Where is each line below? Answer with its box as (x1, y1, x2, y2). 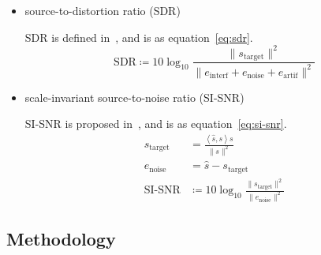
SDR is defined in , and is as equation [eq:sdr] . (24, 28, 253, 45)
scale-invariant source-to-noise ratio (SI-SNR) (24, 88, 244, 105)
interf (209, 71, 229, 80)
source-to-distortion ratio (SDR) (24, 2, 181, 18)
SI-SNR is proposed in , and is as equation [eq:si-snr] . (24, 115, 287, 132)
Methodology (6, 227, 116, 251)
